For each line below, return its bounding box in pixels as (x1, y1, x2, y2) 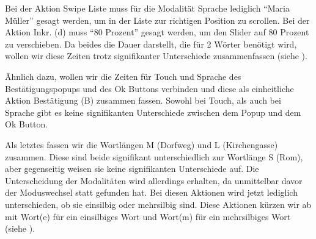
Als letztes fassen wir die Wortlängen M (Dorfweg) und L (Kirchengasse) (5, 138, 278, 151)
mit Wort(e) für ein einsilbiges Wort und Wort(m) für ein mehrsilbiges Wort (5, 210, 291, 223)
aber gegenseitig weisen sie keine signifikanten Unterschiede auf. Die (5, 162, 259, 175)
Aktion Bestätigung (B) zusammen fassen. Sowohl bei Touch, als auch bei (5, 94, 281, 107)
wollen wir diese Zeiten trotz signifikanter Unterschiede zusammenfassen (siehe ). (5, 49, 307, 62)
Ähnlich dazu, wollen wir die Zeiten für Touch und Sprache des (5, 70, 241, 82)
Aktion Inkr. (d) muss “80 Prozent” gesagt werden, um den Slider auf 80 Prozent (5, 26, 309, 38)
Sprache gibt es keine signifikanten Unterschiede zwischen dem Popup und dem (5, 105, 301, 118)
